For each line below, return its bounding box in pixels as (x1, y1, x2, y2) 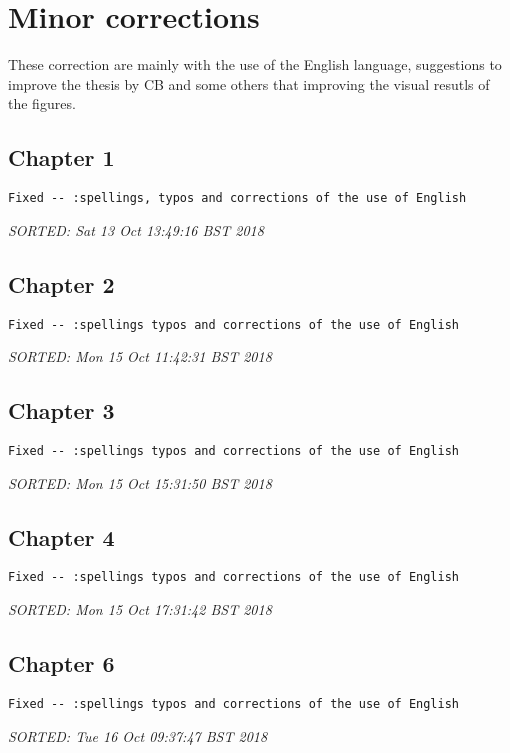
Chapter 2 (8, 268, 115, 299)
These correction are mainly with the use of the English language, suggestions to (8, 54, 502, 75)
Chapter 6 (8, 648, 115, 679)
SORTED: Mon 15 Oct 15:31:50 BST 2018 (8, 472, 272, 493)
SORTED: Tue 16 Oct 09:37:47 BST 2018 (8, 725, 268, 746)
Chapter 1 (8, 142, 115, 173)
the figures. (8, 93, 76, 114)
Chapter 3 (8, 395, 115, 426)
